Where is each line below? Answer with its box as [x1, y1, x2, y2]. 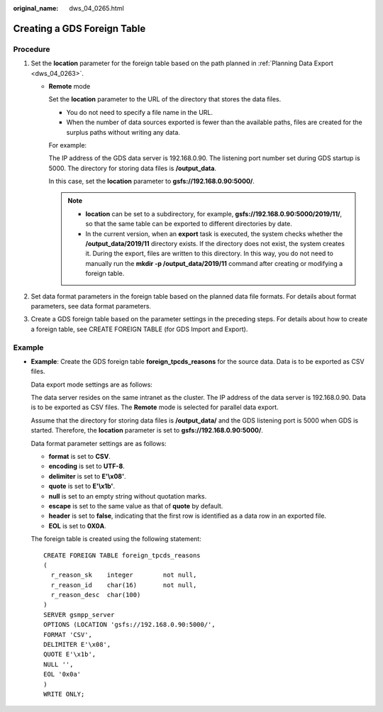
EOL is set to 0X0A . [48, 521, 106, 530]
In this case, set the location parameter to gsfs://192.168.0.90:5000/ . [48, 177, 255, 186]
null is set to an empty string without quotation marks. [48, 491, 207, 500]
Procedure [13, 44, 50, 54]
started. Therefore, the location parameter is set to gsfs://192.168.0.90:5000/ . [30, 426, 264, 435]
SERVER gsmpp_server [43, 611, 115, 618]
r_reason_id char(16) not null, [50, 581, 197, 589]
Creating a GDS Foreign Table [13, 22, 146, 35]
